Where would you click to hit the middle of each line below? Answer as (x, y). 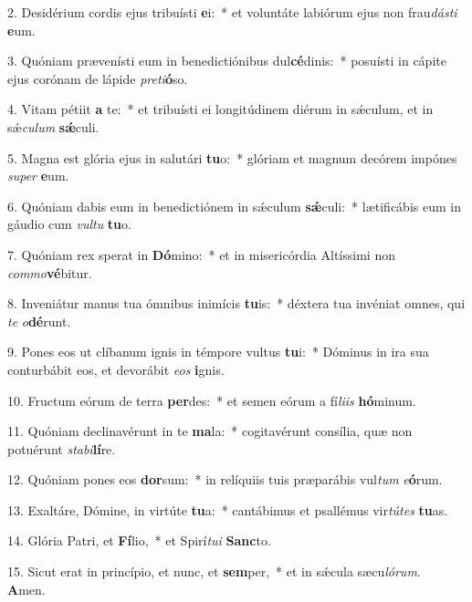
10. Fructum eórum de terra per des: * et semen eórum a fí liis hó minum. (212, 400)
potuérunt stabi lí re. (62, 448)
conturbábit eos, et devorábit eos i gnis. (116, 369)
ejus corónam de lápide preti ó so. (98, 78)
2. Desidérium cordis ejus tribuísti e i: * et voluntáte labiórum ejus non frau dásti (232, 12)
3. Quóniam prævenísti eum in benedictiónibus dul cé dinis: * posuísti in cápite (227, 61)
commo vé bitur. (50, 272)
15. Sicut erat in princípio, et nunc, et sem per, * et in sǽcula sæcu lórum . (214, 571)
